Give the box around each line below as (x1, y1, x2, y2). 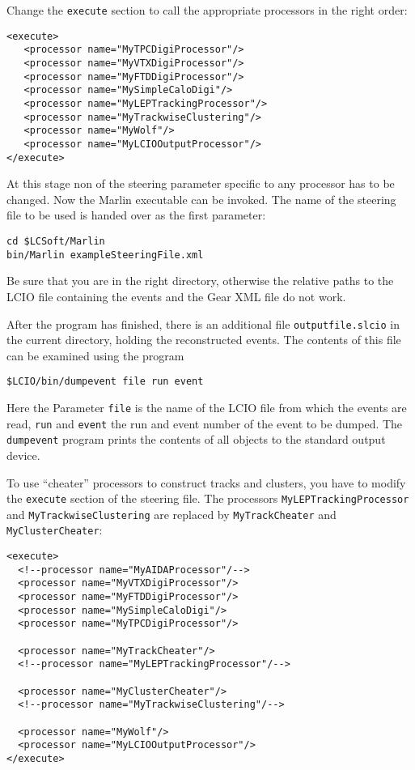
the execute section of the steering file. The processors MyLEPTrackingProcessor (6, 490, 409, 507)
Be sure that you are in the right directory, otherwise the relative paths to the (6, 272, 394, 289)
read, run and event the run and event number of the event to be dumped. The (6, 415, 403, 432)
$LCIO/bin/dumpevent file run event (6, 376, 204, 388)
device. (6, 446, 40, 463)
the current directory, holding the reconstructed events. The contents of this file (6, 331, 401, 348)
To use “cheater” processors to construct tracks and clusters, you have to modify (6, 474, 406, 491)
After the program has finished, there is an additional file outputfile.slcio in (6, 315, 400, 332)
